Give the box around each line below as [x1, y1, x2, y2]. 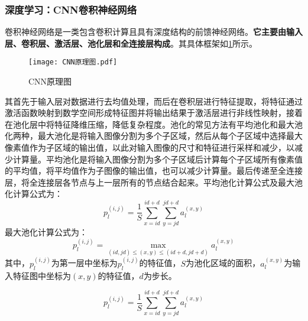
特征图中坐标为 [12, 269, 71, 281]
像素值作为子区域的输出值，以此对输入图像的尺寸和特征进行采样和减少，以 [5, 141, 294, 154]
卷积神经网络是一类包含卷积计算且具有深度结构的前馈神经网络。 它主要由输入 [5, 25, 303, 38]
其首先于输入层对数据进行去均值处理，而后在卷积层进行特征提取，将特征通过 [5, 95, 303, 107]
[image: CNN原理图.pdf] [28, 58, 118, 67]
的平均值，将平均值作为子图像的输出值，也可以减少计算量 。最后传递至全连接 [5, 164, 303, 177]
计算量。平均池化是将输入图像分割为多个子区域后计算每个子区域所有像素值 [12, 153, 303, 165]
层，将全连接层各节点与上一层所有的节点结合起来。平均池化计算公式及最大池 [5, 176, 303, 188]
